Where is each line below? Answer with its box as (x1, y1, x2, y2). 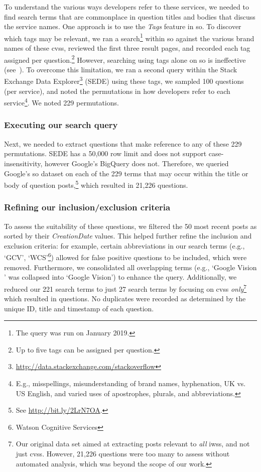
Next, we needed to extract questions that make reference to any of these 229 (4, 138, 242, 149)
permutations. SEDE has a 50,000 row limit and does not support (4, 148, 207, 159)
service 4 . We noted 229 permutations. (4, 96, 119, 107)
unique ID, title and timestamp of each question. (4, 303, 154, 313)
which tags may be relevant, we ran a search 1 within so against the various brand (4, 31, 254, 43)
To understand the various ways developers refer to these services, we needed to (4, 2, 249, 12)
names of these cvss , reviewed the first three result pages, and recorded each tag (4, 43, 250, 53)
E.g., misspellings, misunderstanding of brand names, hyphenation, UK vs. (16, 378, 246, 389)
